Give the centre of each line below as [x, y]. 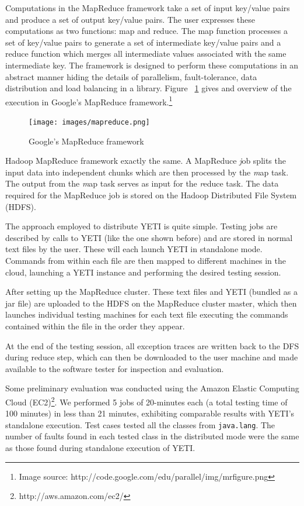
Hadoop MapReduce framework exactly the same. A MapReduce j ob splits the [146, 161]
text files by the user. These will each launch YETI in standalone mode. [134, 249]
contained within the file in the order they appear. [95, 326]
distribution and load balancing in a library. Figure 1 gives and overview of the [148, 88]
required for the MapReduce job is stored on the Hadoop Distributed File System [151, 195]
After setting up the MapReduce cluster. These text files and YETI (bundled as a [151, 292]
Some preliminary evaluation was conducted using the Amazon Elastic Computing [152, 388]
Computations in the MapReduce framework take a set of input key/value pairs [148, 8]
